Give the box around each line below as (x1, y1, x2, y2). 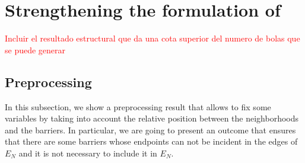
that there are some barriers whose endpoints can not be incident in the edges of (5, 135, 298, 148)
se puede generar (5, 43, 66, 56)
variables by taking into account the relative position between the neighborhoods (5, 112, 299, 124)
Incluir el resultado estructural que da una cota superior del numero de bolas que (5, 32, 300, 44)
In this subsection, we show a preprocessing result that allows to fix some (5, 100, 271, 113)
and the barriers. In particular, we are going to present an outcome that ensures (5, 123, 296, 136)
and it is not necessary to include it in (18, 146, 157, 159)
